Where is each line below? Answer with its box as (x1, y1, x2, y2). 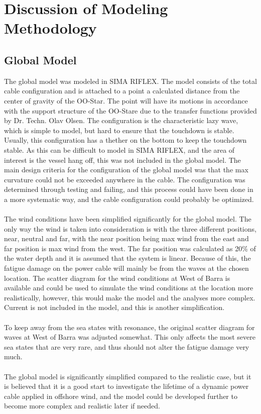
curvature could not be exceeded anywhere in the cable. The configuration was (4, 174, 245, 184)
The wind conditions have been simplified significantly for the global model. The (4, 214, 251, 224)
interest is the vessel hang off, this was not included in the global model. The (4, 154, 241, 165)
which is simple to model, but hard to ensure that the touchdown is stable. (4, 125, 234, 135)
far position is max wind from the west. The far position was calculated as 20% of (4, 243, 256, 253)
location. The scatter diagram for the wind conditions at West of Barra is (4, 272, 230, 283)
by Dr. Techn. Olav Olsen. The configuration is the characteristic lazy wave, (4, 115, 238, 126)
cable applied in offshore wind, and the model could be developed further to (4, 390, 237, 401)
